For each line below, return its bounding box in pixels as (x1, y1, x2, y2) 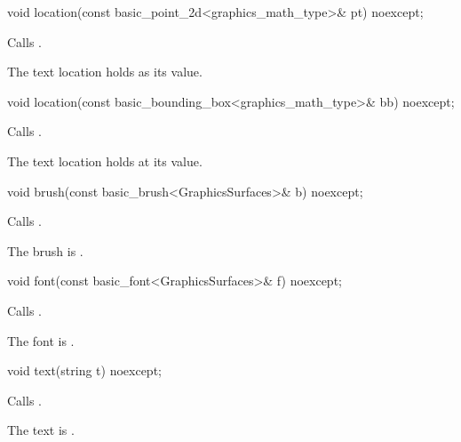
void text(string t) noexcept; (7, 361, 162, 380)
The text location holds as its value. (7, 62, 203, 81)
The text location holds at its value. (7, 151, 203, 170)
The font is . (7, 331, 75, 350)
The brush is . (7, 241, 83, 260)
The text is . (7, 421, 75, 439)
